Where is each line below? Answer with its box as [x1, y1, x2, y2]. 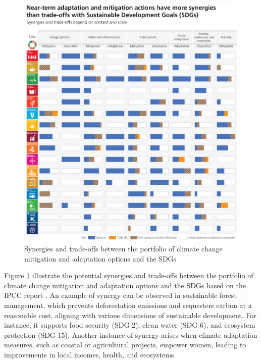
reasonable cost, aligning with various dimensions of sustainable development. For [4, 309, 256, 320]
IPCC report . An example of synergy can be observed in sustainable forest [4, 290, 237, 300]
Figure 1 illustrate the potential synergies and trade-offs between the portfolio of [4, 270, 253, 281]
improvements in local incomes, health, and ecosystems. [4, 349, 176, 359]
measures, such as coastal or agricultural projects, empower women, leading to [4, 339, 246, 350]
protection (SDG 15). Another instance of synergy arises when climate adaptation [4, 329, 257, 340]
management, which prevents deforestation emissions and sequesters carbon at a [4, 299, 252, 310]
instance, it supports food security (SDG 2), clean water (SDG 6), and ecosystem [4, 320, 255, 330]
